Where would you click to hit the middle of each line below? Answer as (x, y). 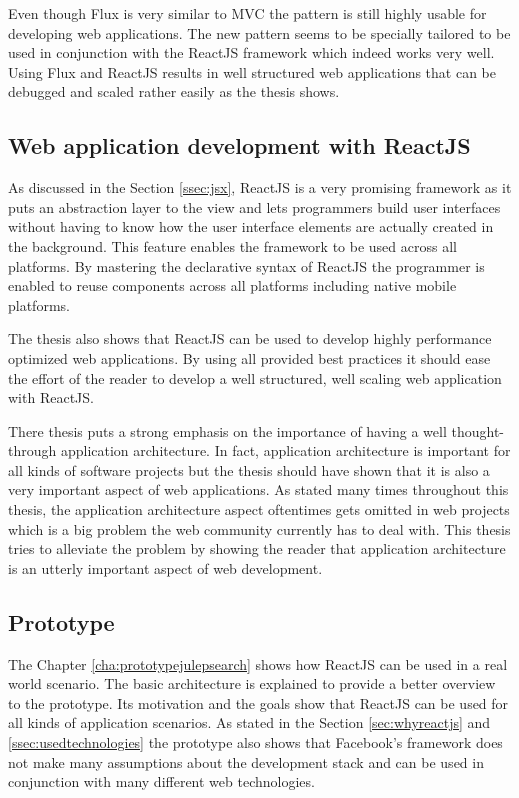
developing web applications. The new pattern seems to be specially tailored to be (259, 32)
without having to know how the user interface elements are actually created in (251, 226)
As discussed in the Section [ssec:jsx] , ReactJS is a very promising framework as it (260, 187)
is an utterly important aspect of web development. (165, 567)
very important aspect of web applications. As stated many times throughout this (258, 489)
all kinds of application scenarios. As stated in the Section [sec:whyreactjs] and (249, 722)
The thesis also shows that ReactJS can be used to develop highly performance (250, 338)
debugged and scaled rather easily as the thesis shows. (174, 91)
